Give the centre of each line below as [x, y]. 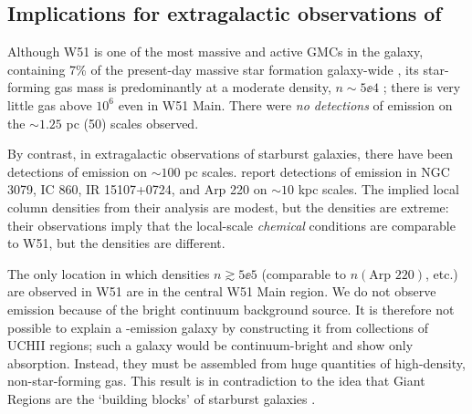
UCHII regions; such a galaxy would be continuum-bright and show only [210, 345]
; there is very [422, 87]
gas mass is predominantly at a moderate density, [193, 87]
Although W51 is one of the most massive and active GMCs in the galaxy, [215, 52]
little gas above [50, 104]
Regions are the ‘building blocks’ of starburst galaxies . [162, 398]
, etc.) [441, 273]
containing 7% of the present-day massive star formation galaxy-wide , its [213, 69]
